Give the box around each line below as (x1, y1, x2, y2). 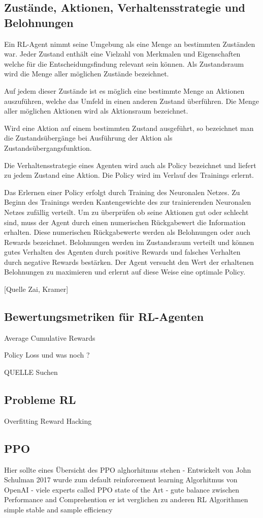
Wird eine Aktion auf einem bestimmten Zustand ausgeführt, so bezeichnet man (4, 122, 254, 133)
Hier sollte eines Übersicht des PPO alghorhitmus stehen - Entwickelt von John (4, 464, 251, 475)
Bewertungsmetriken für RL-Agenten (4, 309, 204, 324)
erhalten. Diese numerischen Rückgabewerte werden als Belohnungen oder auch (4, 227, 251, 237)
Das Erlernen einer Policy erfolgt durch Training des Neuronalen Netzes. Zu (4, 186, 240, 197)
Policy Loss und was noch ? (4, 349, 90, 360)
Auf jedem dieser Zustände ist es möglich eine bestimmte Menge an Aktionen (4, 85, 245, 96)
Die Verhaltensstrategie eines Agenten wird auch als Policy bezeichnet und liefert (4, 159, 256, 170)
